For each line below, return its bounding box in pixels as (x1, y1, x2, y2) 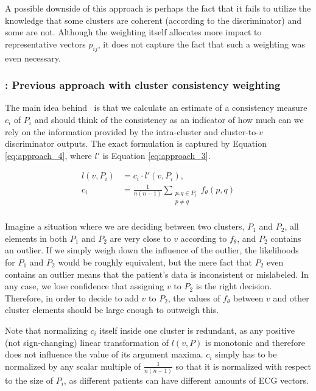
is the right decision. (195, 280, 272, 292)
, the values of (167, 291, 220, 304)
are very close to (110, 231, 171, 244)
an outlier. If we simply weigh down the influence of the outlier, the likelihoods (5, 244, 299, 256)
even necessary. (5, 51, 61, 64)
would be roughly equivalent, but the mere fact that (58, 256, 252, 269)
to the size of (5, 374, 54, 387)
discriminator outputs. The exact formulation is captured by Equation (5, 137, 267, 150)
